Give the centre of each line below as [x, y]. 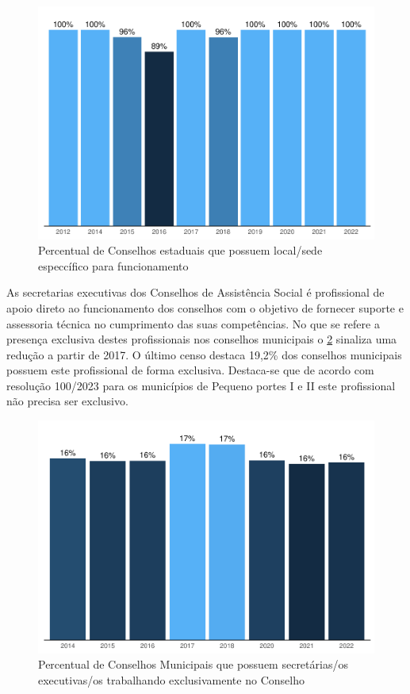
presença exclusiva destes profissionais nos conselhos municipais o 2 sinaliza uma [202, 339]
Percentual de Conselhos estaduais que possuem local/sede [180, 250]
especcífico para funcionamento [113, 265]
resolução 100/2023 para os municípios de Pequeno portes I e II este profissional [201, 385]
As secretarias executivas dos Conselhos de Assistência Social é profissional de [195, 292]
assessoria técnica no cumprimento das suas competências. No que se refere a [193, 323]
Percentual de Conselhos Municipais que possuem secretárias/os [193, 664]
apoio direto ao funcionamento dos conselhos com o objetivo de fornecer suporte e [205, 307]
